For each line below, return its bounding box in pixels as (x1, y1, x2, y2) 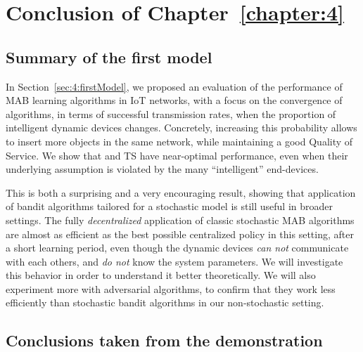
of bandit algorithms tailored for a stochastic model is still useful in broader (6, 199, 333, 214)
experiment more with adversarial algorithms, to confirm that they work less (6, 281, 336, 296)
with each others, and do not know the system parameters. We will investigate (6, 254, 343, 268)
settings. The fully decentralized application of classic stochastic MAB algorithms (6, 212, 355, 227)
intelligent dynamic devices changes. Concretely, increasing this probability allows (6, 120, 357, 135)
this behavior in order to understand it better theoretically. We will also (6, 268, 316, 282)
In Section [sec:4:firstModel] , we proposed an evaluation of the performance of (6, 79, 343, 93)
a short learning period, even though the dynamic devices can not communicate (6, 240, 349, 255)
